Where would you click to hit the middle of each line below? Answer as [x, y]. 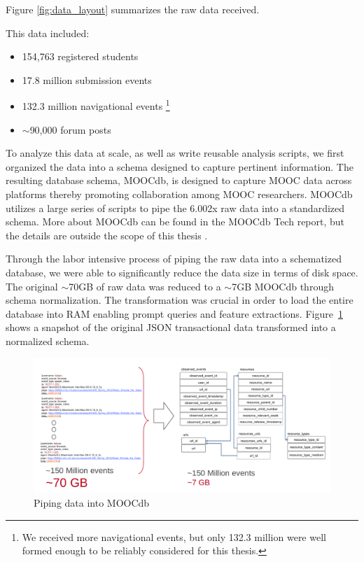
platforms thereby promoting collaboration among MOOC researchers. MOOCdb [179, 194]
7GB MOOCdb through [283, 286]
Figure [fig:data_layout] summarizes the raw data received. [133, 9]
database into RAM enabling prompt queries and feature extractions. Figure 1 [174, 313]
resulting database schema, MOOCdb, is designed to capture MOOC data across [179, 180]
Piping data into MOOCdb [92, 503]
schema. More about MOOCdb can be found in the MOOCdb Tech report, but [175, 222]
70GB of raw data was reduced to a [145, 286]
